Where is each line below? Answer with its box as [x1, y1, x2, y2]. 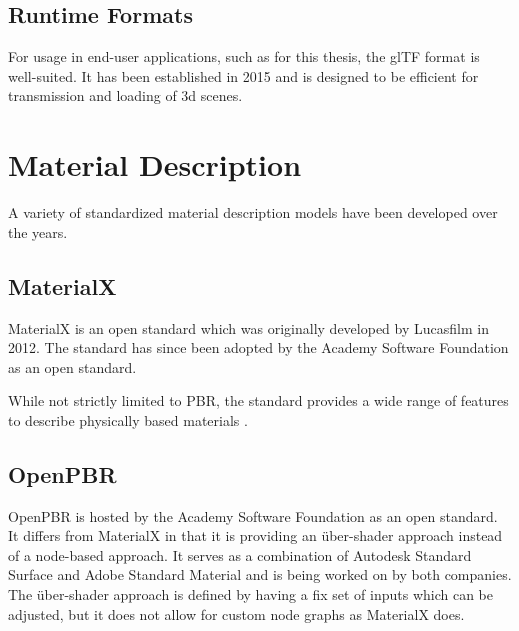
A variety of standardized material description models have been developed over [8, 202, 498, 223]
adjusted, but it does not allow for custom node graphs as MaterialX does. [8, 603, 465, 624]
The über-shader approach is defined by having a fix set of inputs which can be [8, 584, 493, 605]
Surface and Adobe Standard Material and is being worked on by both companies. [8, 564, 512, 585]
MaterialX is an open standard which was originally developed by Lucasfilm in [8, 317, 489, 338]
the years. [8, 221, 68, 242]
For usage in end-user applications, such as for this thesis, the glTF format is [8, 46, 480, 67]
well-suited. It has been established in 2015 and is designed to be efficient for [8, 65, 479, 86]
